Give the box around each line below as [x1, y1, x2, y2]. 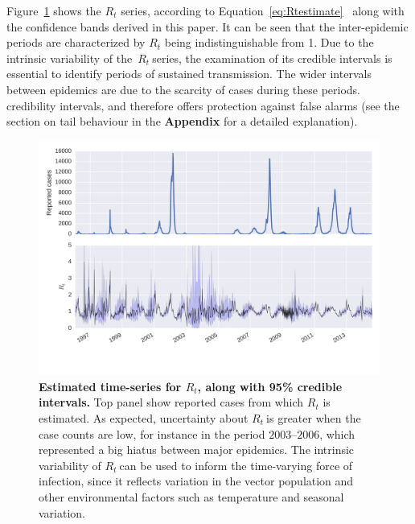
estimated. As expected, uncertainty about [39, 410, 249, 427]
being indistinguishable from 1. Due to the [164, 34, 374, 51]
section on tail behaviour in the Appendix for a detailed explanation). [6, 113, 358, 130]
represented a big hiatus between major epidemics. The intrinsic [39, 441, 355, 458]
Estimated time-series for [39, 378, 182, 394]
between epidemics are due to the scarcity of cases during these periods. [6, 80, 361, 97]
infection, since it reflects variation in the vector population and [39, 472, 354, 489]
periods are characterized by [6, 34, 146, 51]
